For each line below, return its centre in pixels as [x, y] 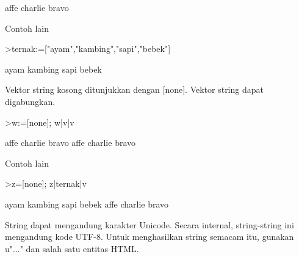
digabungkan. [30, 101]
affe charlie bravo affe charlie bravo [70, 143]
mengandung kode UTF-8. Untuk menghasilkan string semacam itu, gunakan [149, 237]
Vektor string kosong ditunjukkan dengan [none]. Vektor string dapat [134, 89]
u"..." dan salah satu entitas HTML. [72, 248]
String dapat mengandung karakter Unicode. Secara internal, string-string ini [149, 224]
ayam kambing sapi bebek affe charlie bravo [87, 204]
